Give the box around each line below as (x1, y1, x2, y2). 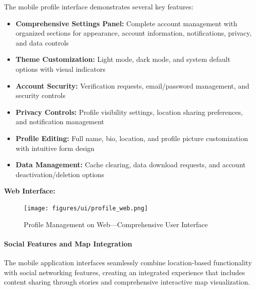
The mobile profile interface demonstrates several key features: (4, 1, 194, 11)
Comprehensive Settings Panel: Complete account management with (15, 18, 238, 28)
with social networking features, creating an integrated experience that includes (4, 267, 245, 277)
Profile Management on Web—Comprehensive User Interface (24, 219, 208, 229)
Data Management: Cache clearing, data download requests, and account (15, 159, 246, 170)
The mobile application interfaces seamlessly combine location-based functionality (4, 257, 252, 267)
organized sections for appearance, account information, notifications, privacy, (15, 28, 252, 38)
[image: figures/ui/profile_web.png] (24, 204, 148, 212)
